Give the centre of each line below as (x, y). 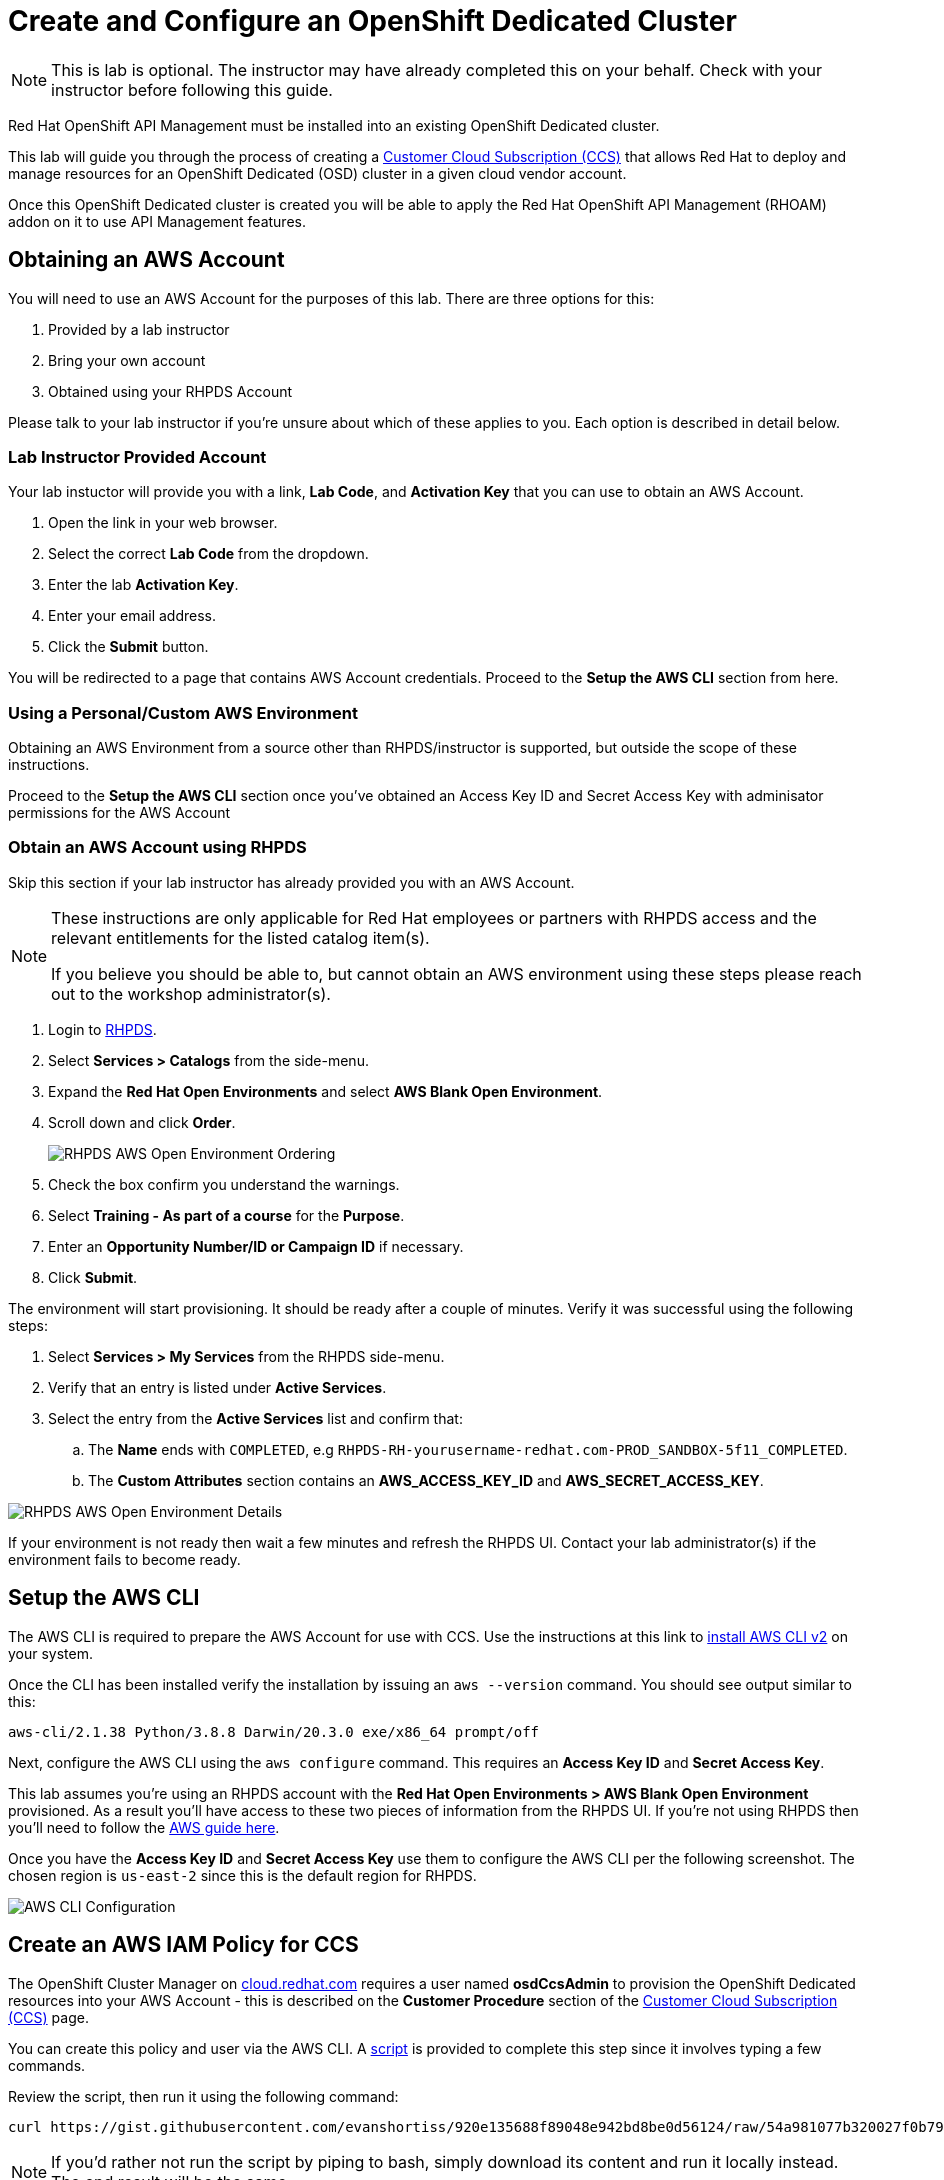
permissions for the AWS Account (119, 813)
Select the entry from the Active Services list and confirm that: (255, 1418)
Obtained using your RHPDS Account (170, 391)
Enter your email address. (132, 616)
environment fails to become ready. (124, 1559)
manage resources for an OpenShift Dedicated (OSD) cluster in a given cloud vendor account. (317, 173)
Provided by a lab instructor (139, 329)
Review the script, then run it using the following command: (203, 2096)
